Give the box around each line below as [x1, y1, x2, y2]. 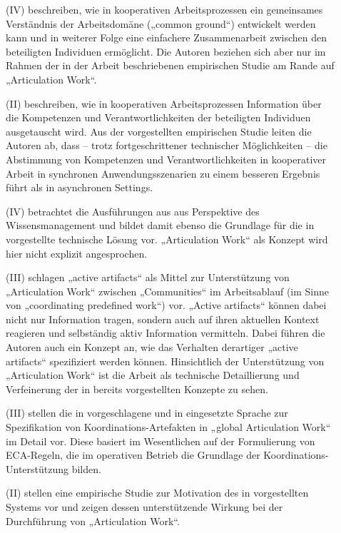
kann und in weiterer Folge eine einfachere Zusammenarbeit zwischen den [6, 30, 327, 45]
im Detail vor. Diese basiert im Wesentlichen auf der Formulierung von [6, 433, 315, 448]
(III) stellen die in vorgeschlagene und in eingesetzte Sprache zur [6, 405, 288, 420]
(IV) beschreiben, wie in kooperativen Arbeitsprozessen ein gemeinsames [6, 2, 323, 16]
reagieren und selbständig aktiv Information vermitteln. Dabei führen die [6, 325, 325, 340]
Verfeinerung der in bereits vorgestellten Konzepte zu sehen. [6, 381, 268, 396]
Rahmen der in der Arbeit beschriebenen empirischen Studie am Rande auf [6, 58, 335, 73]
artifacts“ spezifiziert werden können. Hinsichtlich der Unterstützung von [6, 353, 325, 368]
